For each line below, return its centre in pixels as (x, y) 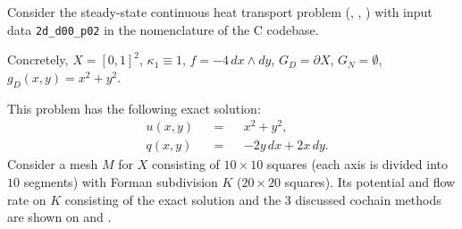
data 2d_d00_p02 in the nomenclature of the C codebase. (163, 29)
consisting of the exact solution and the (173, 199)
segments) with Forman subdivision (121, 181)
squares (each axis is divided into (357, 164)
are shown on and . (59, 217)
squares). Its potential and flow (370, 181)
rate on (27, 199)
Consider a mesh (53, 164)
